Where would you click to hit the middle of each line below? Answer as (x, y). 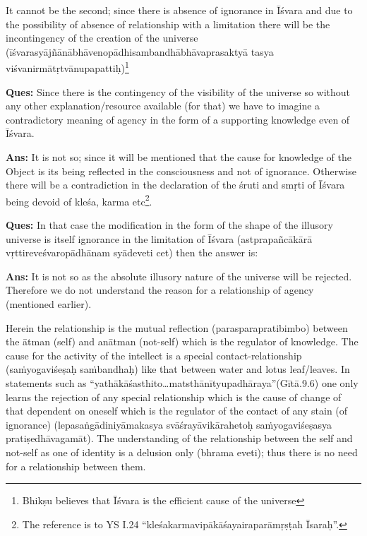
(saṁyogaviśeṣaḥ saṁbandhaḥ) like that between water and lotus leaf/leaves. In (178, 369)
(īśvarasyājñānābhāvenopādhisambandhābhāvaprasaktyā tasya (140, 51)
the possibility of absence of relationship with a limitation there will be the (168, 24)
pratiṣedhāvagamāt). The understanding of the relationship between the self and (179, 438)
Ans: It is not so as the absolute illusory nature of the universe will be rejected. (179, 276)
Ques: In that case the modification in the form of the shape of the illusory (169, 225)
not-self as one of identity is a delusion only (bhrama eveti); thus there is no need (182, 452)
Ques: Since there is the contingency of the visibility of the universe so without (178, 91)
